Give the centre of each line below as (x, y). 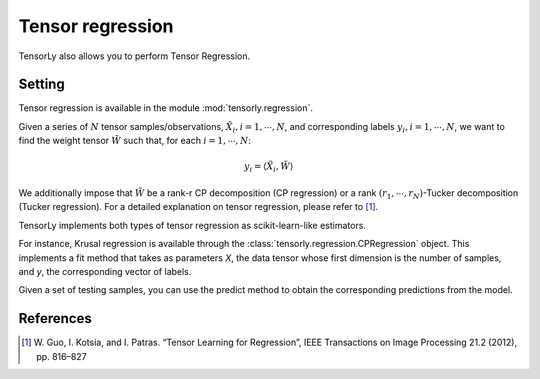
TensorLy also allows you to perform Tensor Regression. (134, 56)
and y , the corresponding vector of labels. (105, 271)
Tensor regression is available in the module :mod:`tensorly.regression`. (166, 108)
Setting (41, 84)
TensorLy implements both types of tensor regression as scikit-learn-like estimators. (192, 225)
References (55, 318)
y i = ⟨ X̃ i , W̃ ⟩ (268, 168)
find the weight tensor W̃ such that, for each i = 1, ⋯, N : (135, 141)
